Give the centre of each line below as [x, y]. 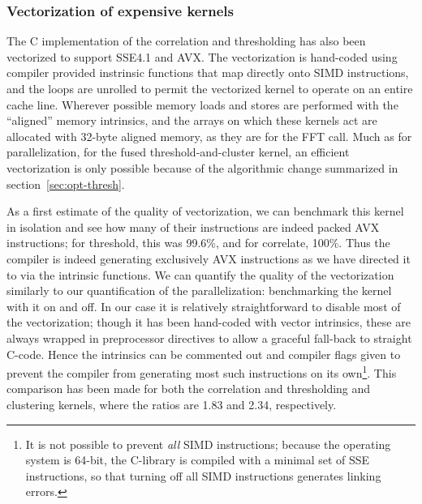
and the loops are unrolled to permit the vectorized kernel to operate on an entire [210, 88]
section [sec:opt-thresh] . [66, 184]
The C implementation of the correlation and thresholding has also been [186, 41]
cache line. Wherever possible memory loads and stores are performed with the [202, 104]
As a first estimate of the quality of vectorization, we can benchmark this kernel [205, 211]
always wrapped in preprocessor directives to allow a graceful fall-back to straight [209, 337]
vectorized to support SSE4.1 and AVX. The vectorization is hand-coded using [202, 56]
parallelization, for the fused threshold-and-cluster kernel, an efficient [178, 152]
